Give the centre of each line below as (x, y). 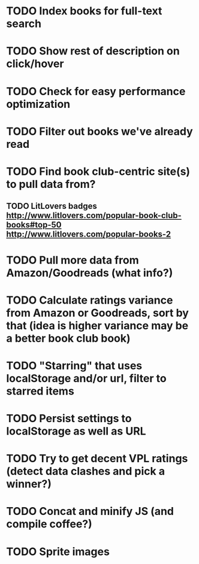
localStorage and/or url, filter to (86, 378)
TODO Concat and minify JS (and (90, 512)
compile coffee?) (49, 524)
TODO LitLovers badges (52, 206)
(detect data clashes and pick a (86, 471)
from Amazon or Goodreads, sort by (97, 313)
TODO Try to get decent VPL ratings (97, 459)
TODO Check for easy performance (96, 91)
